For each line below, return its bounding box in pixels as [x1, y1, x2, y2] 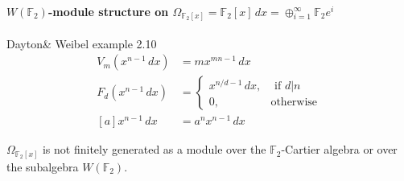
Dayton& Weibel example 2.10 [6, 35, 157, 51]
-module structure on [47, 2, 169, 19]
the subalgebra [6, 158, 79, 175]
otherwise [270, 96, 318, 108]
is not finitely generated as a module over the [42, 141, 266, 158]
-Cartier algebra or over [281, 141, 398, 158]
